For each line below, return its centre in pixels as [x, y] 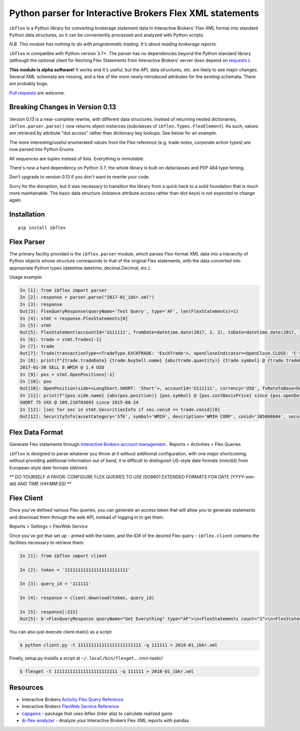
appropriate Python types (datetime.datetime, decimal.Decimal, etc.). [80, 268]
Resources [26, 687]
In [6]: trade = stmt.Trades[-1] [61, 339]
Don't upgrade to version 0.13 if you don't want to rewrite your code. [79, 177]
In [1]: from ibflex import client [63, 556]
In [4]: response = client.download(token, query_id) [87, 598]
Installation [27, 215]
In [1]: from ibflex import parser [63, 290]
